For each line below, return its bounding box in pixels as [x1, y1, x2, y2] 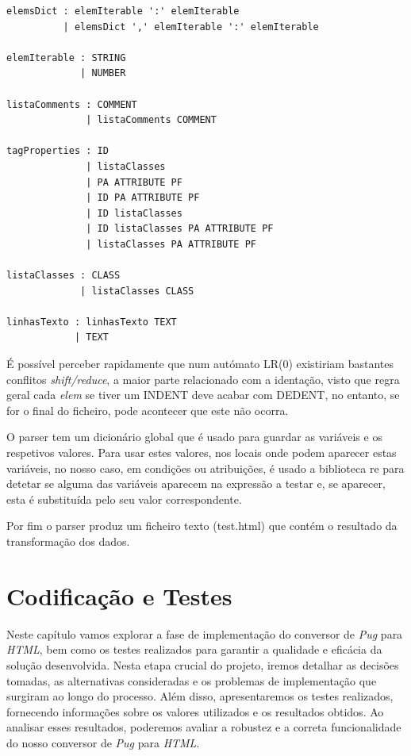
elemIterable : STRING [6, 52, 126, 63]
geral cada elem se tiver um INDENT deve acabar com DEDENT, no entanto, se [6, 386, 400, 403]
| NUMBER [80, 67, 126, 79]
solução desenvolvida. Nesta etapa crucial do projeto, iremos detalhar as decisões [6, 656, 399, 673]
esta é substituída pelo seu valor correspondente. [6, 490, 242, 507]
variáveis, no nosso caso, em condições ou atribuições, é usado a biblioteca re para [6, 459, 405, 476]
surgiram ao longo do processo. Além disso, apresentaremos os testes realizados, [6, 688, 394, 704]
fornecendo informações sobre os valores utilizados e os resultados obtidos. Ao [6, 703, 384, 720]
